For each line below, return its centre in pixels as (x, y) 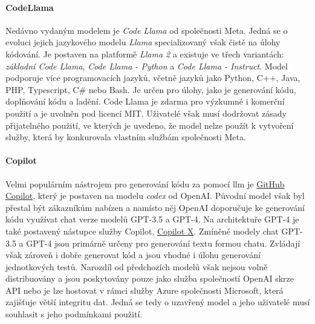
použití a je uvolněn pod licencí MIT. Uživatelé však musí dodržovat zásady (146, 113)
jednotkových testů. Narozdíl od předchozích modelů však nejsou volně (137, 266)
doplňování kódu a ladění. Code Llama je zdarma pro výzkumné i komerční (145, 101)
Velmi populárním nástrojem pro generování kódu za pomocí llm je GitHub (145, 183)
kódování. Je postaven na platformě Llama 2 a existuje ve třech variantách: (145, 53)
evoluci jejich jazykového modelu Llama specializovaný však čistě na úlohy (143, 42)
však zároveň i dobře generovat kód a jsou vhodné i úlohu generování (133, 255)
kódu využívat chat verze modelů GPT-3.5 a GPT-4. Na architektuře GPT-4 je (152, 219)
